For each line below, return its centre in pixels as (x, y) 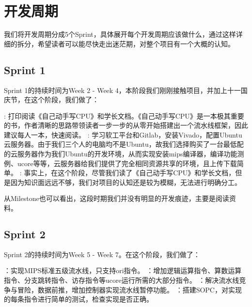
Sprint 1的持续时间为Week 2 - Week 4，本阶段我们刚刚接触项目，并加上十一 (122, 90)
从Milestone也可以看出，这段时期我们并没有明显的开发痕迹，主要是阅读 (117, 198)
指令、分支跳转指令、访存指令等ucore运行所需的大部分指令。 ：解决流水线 (122, 280)
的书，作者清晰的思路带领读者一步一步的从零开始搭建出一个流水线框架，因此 (126, 125)
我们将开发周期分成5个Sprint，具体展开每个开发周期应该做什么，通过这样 (120, 34)
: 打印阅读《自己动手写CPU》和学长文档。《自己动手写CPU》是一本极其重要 (124, 115)
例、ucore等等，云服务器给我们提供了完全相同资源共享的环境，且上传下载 (120, 163)
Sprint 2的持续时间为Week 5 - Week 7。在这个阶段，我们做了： (102, 254)
